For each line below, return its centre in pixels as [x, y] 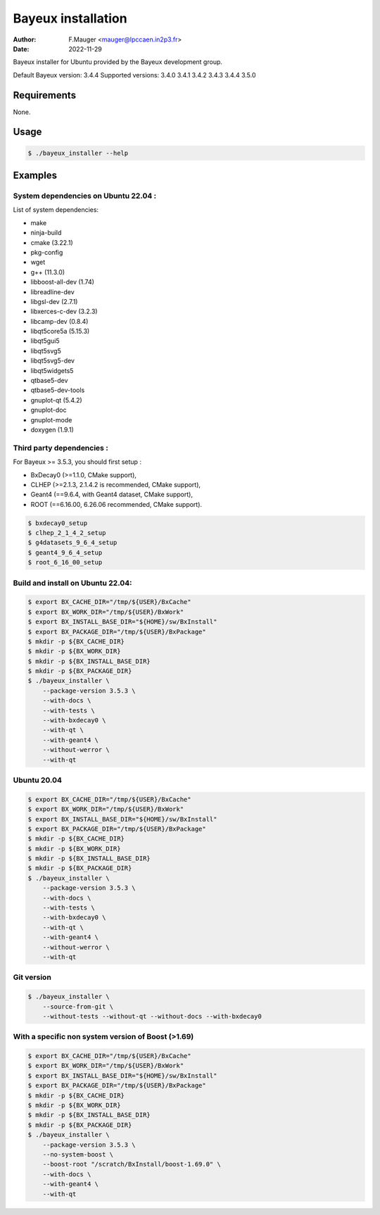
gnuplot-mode [51, 420]
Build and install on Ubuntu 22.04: [72, 583]
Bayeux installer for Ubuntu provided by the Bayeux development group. [118, 62]
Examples [35, 176]
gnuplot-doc [49, 410]
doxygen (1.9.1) [52, 429]
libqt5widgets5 [52, 370]
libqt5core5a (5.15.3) [60, 332]
